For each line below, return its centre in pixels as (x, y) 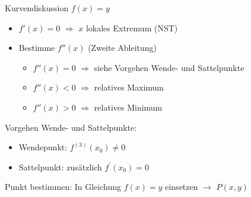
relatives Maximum (129, 87)
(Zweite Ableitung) (123, 48)
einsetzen (182, 187)
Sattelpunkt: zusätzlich (60, 167)
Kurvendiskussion (37, 8)
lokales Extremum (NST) (132, 28)
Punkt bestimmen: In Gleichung (63, 187)
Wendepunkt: (43, 147)
